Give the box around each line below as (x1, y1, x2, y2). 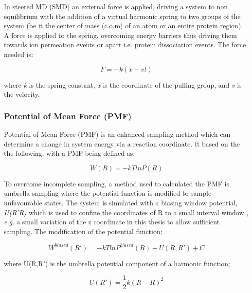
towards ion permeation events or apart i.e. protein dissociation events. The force (4, 39, 246, 50)
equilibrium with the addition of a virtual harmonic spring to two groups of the (4, 11, 241, 21)
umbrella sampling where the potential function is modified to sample (4, 188, 212, 198)
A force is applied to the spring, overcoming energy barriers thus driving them (4, 30, 237, 40)
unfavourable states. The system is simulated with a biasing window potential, (4, 197, 238, 207)
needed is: (4, 49, 33, 59)
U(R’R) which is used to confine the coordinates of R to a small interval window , (4, 207, 249, 217)
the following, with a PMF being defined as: (4, 148, 135, 158)
